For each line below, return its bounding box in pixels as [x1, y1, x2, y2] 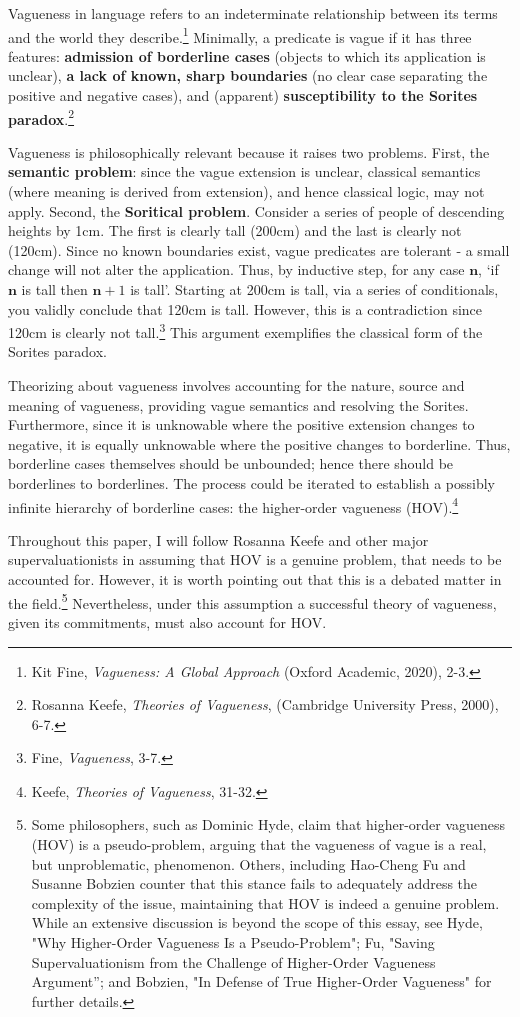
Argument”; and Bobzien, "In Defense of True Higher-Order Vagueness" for [31, 971, 492, 992]
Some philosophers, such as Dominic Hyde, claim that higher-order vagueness [31, 814, 506, 835]
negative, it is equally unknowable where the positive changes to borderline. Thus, [8, 433, 511, 454]
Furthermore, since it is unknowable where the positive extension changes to [8, 414, 475, 435]
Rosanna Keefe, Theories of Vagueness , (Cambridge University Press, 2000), [31, 694, 499, 715]
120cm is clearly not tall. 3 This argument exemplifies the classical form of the [8, 319, 483, 342]
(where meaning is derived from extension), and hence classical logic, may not [8, 181, 485, 202]
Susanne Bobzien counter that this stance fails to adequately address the [31, 873, 478, 894]
